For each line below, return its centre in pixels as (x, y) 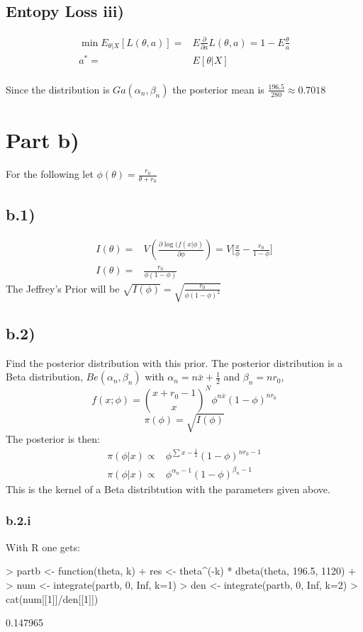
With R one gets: (43, 547)
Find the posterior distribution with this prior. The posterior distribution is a (174, 362)
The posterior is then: (53, 439)
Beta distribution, (44, 377)
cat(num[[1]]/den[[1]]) (52, 598)
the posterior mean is (218, 89)
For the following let (50, 174)
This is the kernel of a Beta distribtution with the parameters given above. (168, 489)
